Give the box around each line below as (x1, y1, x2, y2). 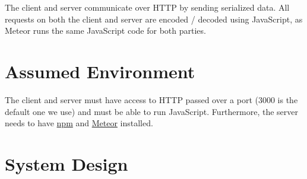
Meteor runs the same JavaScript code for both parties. (5, 24, 206, 37)
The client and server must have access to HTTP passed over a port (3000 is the (5, 93, 298, 106)
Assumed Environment (5, 59, 195, 83)
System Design (5, 151, 128, 175)
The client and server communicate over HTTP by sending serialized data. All (5, 1, 290, 13)
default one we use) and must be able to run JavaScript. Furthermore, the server (5, 105, 299, 117)
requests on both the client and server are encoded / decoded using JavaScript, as (5, 12, 303, 25)
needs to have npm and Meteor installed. (5, 117, 153, 129)
